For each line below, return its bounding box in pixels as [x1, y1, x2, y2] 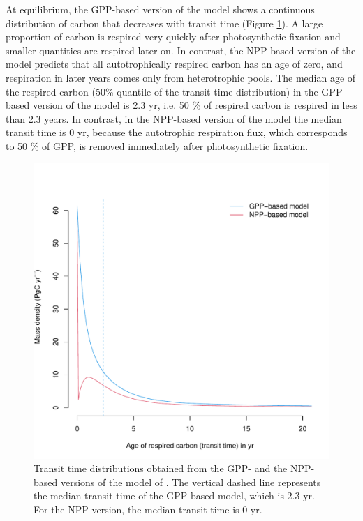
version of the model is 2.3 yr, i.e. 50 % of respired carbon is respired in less [32, 98, 357, 112]
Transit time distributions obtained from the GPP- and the [34, 461, 288, 476]
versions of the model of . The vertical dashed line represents [60, 474, 321, 489]
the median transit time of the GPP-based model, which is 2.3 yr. [34, 488, 315, 503]
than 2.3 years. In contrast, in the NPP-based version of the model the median [6, 111, 342, 126]
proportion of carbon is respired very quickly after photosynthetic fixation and [6, 29, 341, 44]
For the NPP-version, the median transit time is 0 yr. [34, 501, 262, 516]
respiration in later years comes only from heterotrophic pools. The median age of [6, 70, 356, 84]
